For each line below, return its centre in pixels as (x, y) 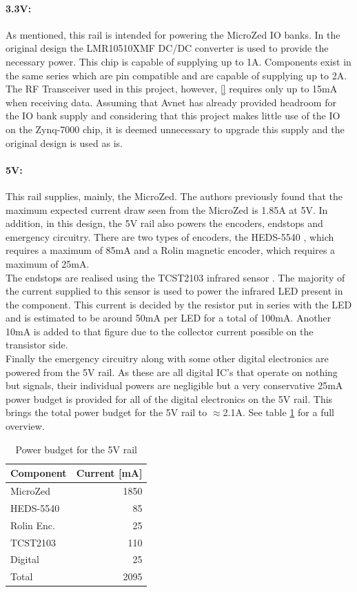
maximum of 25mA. (48, 263)
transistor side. (37, 345)
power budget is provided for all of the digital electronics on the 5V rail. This (169, 398)
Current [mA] (109, 473)
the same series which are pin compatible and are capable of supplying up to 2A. (176, 75)
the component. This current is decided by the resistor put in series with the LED (179, 304)
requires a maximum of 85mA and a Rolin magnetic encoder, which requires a (171, 250)
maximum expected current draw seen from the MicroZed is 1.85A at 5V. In (167, 209)
